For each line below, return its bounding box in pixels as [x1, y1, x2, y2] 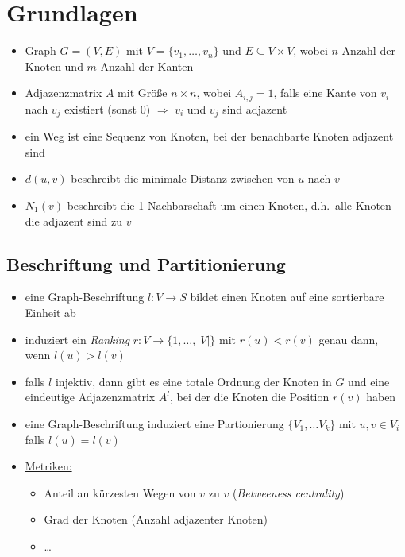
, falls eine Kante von [273, 84, 377, 101]
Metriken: [25, 458, 72, 474]
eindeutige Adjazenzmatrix [25, 389, 156, 405]
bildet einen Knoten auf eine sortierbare [190, 288, 384, 305]
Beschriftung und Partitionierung [6, 251, 286, 276]
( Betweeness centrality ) [232, 484, 345, 501]
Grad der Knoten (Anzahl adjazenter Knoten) [44, 511, 268, 528]
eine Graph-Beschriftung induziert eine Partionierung [25, 415, 284, 431]
